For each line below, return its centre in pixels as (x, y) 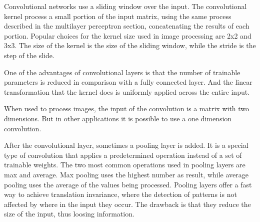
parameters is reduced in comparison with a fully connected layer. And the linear (128, 82)
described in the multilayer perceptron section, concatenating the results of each (127, 26)
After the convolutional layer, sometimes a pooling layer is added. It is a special (126, 145)
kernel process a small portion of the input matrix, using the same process (118, 16)
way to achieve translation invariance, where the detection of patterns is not (120, 194)
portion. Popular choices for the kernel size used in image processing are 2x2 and (128, 35)
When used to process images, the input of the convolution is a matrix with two (127, 108)
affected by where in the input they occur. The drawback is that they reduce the (127, 204)
